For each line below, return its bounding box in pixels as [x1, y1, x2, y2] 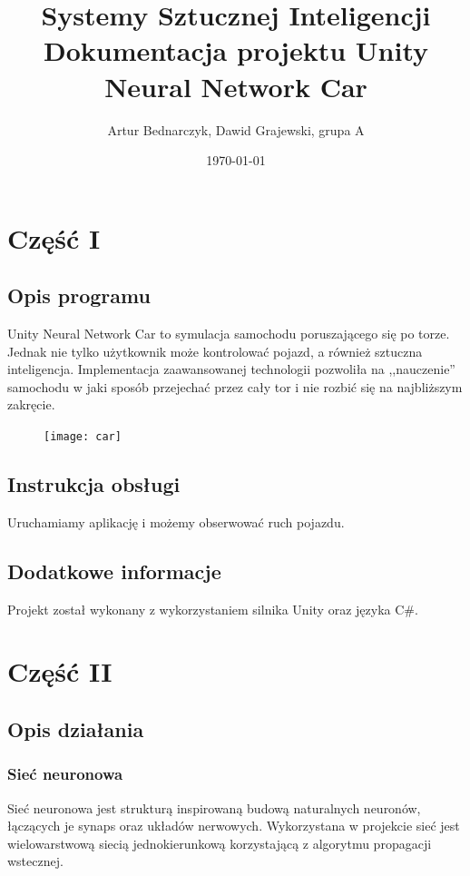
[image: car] [44, 430, 122, 444]
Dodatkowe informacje [7, 556, 221, 585]
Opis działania [7, 715, 144, 743]
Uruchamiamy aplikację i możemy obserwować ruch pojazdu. [7, 512, 345, 531]
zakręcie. [7, 395, 55, 414]
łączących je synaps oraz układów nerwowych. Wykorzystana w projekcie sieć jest [7, 816, 460, 835]
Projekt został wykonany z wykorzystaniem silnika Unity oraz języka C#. [7, 599, 418, 618]
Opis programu [7, 281, 151, 310]
